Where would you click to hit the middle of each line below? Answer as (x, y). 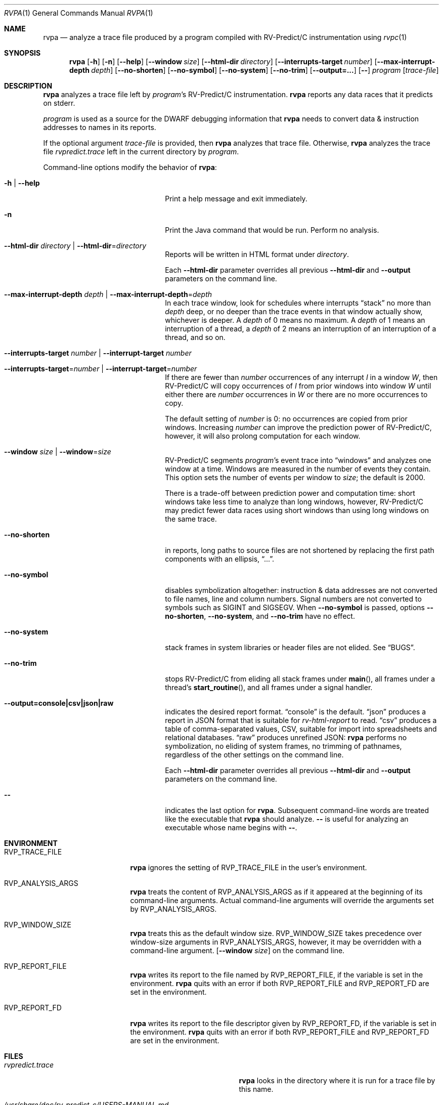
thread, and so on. (195, 337)
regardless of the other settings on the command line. (254, 755)
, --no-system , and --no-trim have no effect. (279, 616)
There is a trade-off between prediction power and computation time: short (290, 493)
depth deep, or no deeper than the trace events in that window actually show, (294, 311)
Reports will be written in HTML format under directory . (257, 254)
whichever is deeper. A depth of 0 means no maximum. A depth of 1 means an (295, 320)
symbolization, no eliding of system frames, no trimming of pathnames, (283, 746)
